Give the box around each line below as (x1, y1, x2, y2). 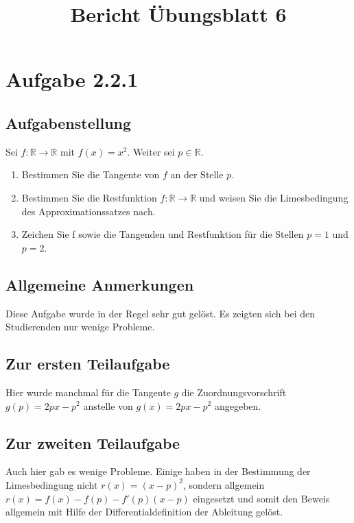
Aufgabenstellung (5, 112, 132, 133)
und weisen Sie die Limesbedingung (199, 190, 349, 204)
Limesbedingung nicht (5, 477, 98, 491)
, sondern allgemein (182, 477, 265, 491)
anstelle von (83, 398, 133, 413)
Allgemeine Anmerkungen (5, 273, 194, 295)
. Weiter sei (127, 144, 175, 158)
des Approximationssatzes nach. (21, 204, 156, 218)
